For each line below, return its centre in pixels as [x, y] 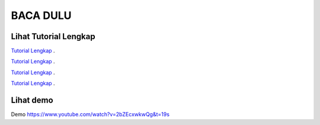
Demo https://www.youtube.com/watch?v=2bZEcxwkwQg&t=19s [90, 114]
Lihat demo [32, 100]
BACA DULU [41, 15]
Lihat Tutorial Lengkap [53, 36]
